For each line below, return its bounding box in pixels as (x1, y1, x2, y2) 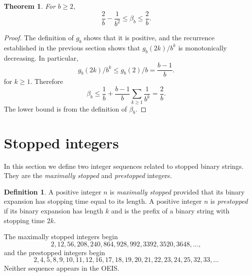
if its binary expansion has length (4, 205, 103, 215)
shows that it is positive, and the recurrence (84, 32, 215, 42)
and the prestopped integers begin (4, 247, 105, 257)
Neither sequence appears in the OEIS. (4, 263, 119, 273)
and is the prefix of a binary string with (111, 205, 230, 215)
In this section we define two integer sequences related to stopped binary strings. (4, 161, 244, 171)
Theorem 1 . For (4, 1, 56, 11)
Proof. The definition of (4, 32, 74, 42)
